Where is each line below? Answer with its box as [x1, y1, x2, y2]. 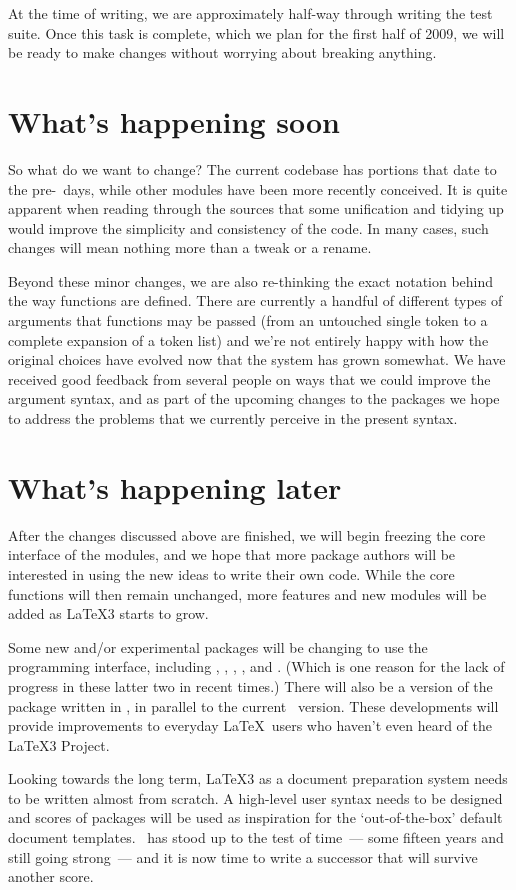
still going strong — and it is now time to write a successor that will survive [8, 846, 478, 867]
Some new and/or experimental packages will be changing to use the [8, 636, 428, 657]
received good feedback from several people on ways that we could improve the [8, 368, 491, 389]
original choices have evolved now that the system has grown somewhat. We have [8, 349, 506, 370]
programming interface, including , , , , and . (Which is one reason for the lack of [8, 656, 505, 677]
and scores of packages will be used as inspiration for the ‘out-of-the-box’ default [8, 807, 503, 828]
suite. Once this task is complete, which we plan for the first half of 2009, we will [8, 22, 505, 43]
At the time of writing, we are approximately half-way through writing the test [8, 3, 493, 23]
